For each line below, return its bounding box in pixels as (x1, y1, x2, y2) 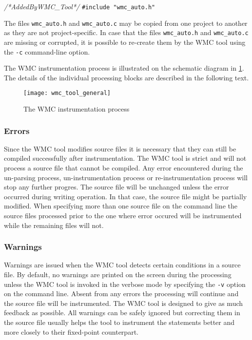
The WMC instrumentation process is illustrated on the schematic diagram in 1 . (4, 63, 244, 73)
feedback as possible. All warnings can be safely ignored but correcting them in (4, 307, 240, 318)
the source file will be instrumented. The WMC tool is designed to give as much (4, 298, 243, 308)
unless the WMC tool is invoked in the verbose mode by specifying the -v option (4, 279, 246, 289)
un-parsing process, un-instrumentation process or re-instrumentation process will (4, 172, 248, 182)
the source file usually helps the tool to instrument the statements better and (4, 317, 235, 327)
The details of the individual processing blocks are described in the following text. (4, 72, 249, 82)
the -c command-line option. (4, 46, 90, 57)
